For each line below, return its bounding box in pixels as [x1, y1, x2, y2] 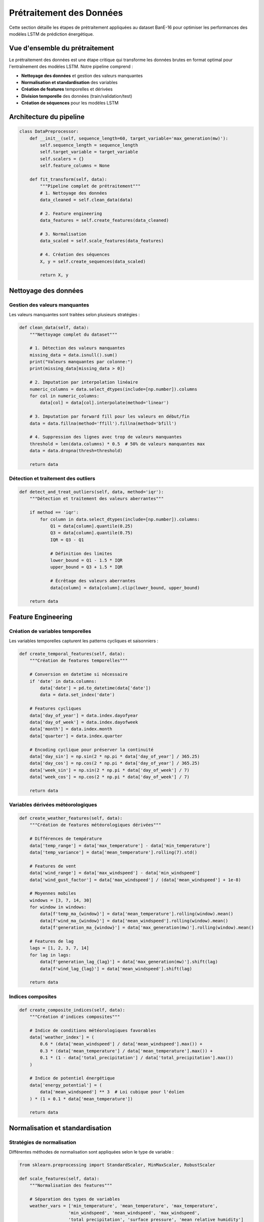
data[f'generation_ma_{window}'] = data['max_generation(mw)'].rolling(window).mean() [40, 925, 254, 931]
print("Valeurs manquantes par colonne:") [29, 359, 133, 365]
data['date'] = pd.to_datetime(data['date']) [40, 685, 151, 691]
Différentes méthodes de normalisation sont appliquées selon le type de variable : [9, 1149, 174, 1155]
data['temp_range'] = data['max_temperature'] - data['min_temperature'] [29, 843, 210, 848]
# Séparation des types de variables [29, 1197, 120, 1202]
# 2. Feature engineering [40, 211, 102, 216]
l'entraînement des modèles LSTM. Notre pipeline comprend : [9, 64, 133, 69]
